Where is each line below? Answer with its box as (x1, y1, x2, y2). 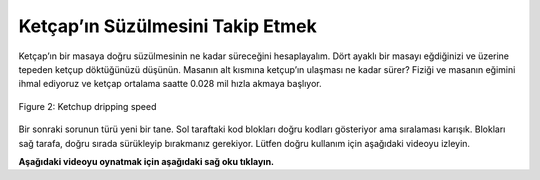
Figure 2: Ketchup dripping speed (18, 100, 157, 112)
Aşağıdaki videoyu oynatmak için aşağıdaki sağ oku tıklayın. (18, 155, 275, 167)
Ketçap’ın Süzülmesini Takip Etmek (18, 15, 317, 37)
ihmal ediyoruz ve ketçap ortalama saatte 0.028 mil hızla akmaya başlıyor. (18, 78, 322, 90)
